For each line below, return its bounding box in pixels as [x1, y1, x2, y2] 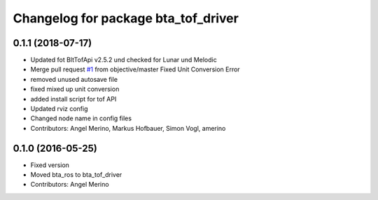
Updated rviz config [30, 105, 88, 113]
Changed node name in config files [30, 114, 132, 122]
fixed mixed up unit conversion [30, 85, 120, 94]
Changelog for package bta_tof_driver [13, 10, 239, 26]
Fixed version [30, 161, 70, 169]
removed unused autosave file [30, 75, 118, 83]
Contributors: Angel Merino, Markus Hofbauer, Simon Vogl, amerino [30, 124, 226, 132]
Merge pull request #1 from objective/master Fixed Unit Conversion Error [30, 65, 241, 73]
